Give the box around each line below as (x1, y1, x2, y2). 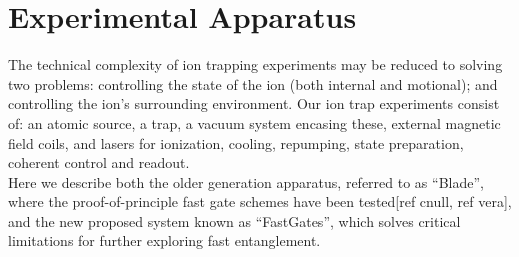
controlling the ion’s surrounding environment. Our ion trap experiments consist (8, 93, 500, 114)
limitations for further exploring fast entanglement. (8, 230, 321, 251)
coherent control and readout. (8, 152, 190, 173)
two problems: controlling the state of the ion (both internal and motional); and (8, 73, 498, 94)
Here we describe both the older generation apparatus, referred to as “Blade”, (8, 171, 484, 192)
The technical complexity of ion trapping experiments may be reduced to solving (8, 54, 503, 75)
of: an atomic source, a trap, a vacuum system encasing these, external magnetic (8, 112, 501, 133)
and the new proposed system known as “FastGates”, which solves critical (8, 210, 461, 231)
